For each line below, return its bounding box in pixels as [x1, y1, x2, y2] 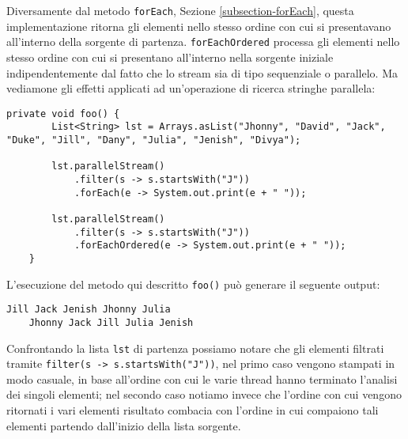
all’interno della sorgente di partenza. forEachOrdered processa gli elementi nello [6, 33, 400, 50]
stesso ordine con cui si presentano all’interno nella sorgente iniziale [6, 48, 334, 65]
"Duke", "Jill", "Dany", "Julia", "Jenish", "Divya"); [6, 134, 301, 146]
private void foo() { [6, 108, 120, 119]
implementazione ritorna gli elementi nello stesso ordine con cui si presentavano [6, 17, 391, 34]
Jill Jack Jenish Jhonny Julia [6, 304, 171, 316]
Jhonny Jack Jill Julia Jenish [28, 316, 194, 328]
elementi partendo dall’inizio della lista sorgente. [6, 417, 241, 433]
